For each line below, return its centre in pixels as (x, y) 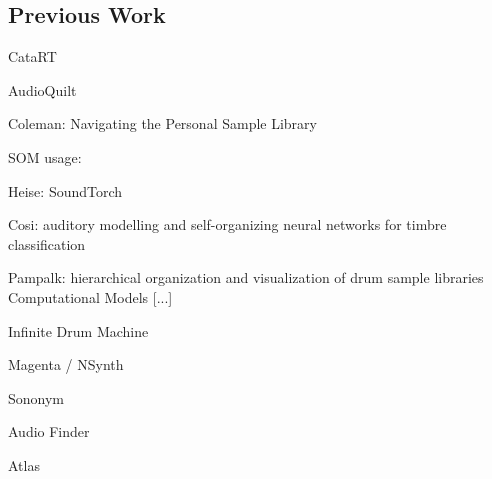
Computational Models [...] (90, 296)
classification (47, 243)
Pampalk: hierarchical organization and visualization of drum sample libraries (246, 277)
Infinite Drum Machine (78, 330)
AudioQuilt (42, 89)
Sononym (36, 397)
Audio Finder (49, 431)
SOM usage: (45, 156)
